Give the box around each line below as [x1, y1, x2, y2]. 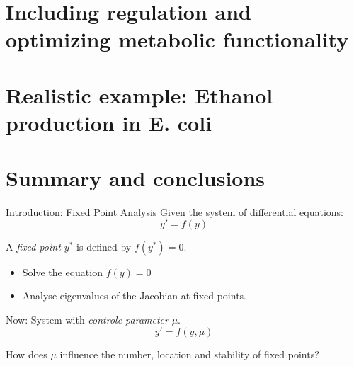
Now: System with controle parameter [6, 312, 169, 327]
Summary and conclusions [6, 164, 265, 193]
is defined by [76, 239, 132, 253]
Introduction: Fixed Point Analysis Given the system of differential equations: [6, 205, 343, 219]
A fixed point [6, 239, 61, 253]
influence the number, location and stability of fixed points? [59, 346, 319, 361]
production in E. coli [6, 108, 212, 137]
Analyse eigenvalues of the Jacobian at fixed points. [22, 288, 246, 303]
